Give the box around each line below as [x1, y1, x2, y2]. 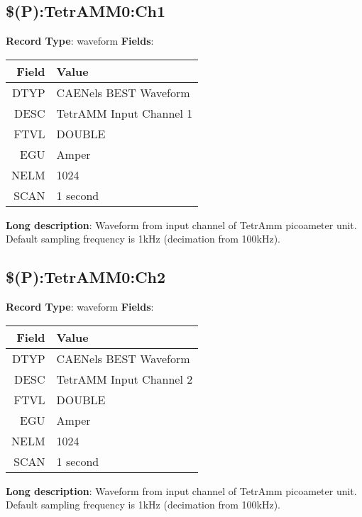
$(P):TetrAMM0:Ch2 [6, 266, 166, 288]
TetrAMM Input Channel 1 [56, 104, 193, 121]
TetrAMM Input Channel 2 [56, 370, 193, 387]
